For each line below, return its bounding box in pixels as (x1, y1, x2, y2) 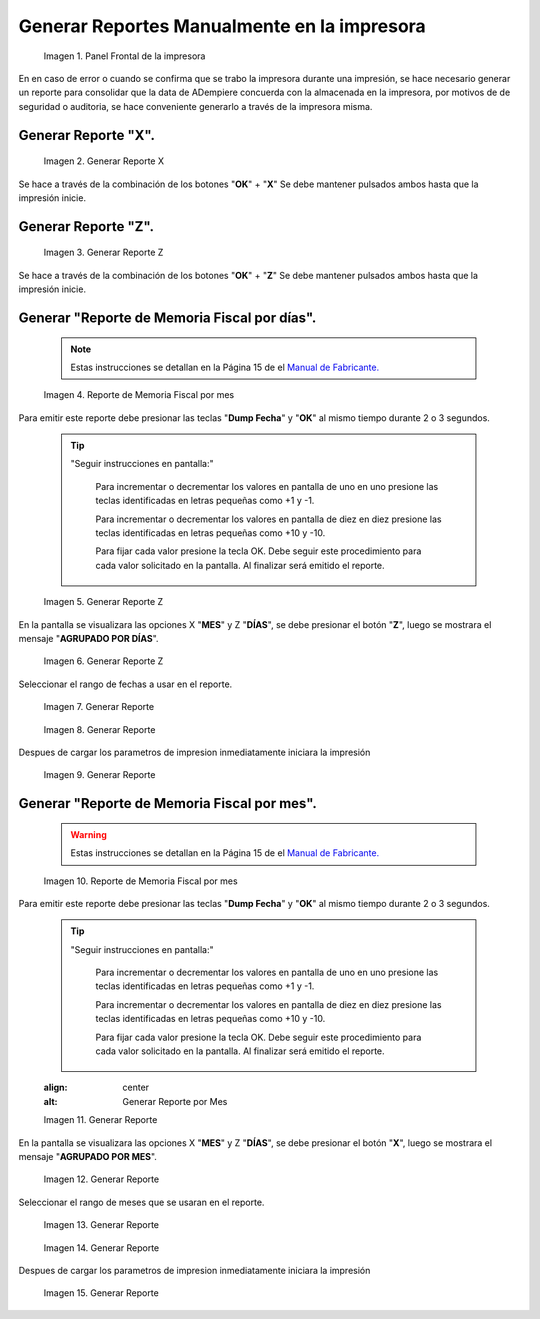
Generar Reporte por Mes (122, 1095, 228, 1107)
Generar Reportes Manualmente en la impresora (18, 15, 427, 37)
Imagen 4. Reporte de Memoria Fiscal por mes (43, 389, 235, 401)
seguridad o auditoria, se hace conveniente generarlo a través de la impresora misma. (18, 100, 373, 112)
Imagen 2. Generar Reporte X (43, 155, 165, 167)
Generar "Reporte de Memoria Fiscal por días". (18, 309, 317, 326)
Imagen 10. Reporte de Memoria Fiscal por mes (43, 875, 239, 887)
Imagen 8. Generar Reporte (43, 723, 156, 735)
